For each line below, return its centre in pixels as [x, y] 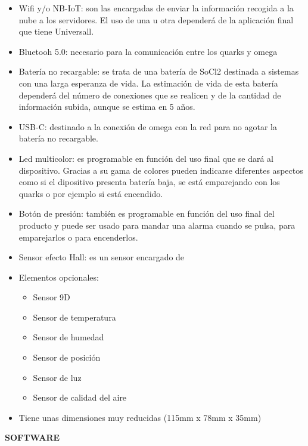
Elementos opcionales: [59, 277]
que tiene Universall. [56, 31]
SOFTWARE [32, 437]
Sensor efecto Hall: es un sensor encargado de [102, 257]
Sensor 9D [52, 297]
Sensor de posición [67, 357]
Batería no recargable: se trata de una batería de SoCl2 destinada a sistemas [159, 71]
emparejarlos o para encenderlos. [78, 237]
